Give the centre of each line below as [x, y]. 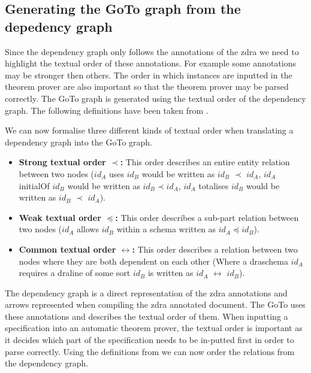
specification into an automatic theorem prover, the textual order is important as [154, 328]
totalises [214, 185]
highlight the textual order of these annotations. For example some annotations [150, 63]
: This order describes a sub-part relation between [207, 217]
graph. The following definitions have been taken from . [107, 110]
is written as [170, 273]
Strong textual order [62, 162]
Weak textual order [60, 217]
